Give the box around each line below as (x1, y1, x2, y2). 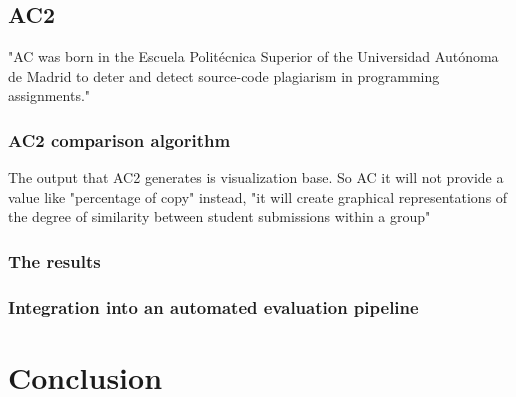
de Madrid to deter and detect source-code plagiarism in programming (8, 65, 440, 86)
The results (8, 248, 101, 273)
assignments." (8, 85, 91, 106)
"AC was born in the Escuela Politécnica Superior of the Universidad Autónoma (8, 46, 499, 67)
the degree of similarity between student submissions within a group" (8, 206, 431, 227)
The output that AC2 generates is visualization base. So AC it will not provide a (8, 167, 504, 188)
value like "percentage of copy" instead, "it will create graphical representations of (8, 186, 508, 207)
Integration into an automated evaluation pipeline (8, 294, 419, 319)
